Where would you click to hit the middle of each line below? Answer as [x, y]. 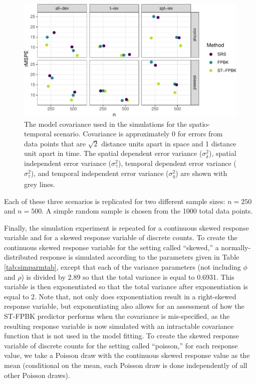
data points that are [55, 143]
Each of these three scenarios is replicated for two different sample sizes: [115, 201]
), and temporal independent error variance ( [100, 173]
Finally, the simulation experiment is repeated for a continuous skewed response [126, 227]
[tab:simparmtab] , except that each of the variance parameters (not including [122, 267]
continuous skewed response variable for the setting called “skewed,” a [111, 247]
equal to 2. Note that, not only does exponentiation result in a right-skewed [120, 296]
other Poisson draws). [37, 375]
